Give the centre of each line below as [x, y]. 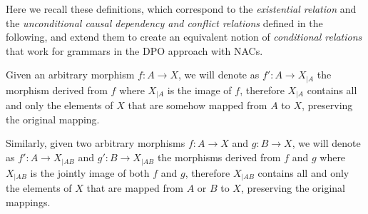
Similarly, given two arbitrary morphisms [96, 143]
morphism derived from [57, 90]
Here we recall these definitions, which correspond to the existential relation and [181, 9]
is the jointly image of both [90, 172]
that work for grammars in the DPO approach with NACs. [134, 50]
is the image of [199, 90]
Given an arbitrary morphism [70, 75]
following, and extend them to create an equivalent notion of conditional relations [184, 37]
